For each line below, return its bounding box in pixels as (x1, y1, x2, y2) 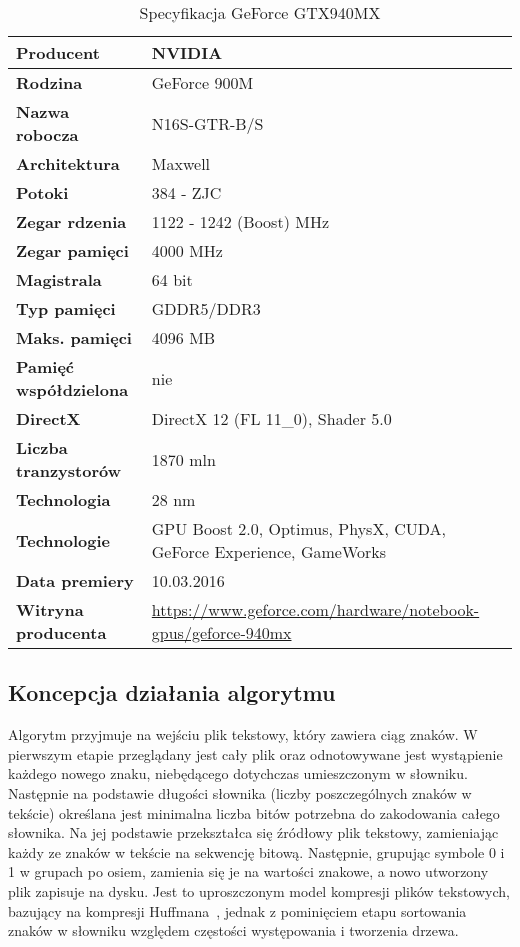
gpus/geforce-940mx (151, 621, 292, 644)
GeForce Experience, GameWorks (151, 540, 387, 563)
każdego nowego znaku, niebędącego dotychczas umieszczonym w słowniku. (8, 763, 468, 784)
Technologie (16, 528, 111, 552)
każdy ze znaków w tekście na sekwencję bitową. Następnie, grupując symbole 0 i (8, 841, 505, 862)
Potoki (16, 181, 69, 204)
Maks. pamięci (16, 326, 132, 349)
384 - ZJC (151, 181, 222, 204)
